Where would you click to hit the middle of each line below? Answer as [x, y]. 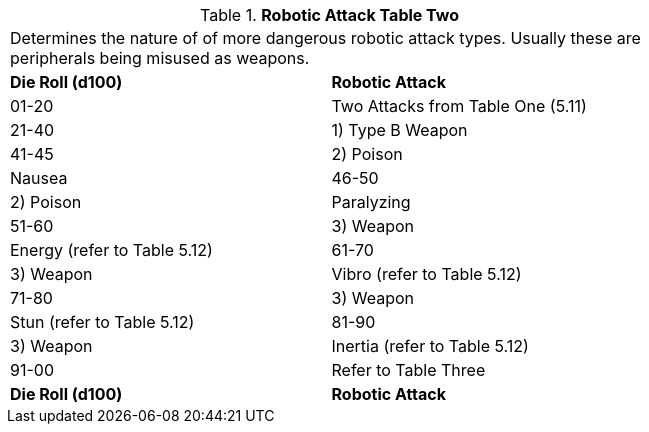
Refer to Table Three [408, 370]
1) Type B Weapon [399, 130]
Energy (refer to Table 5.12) [111, 250]
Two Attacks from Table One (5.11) [459, 106]
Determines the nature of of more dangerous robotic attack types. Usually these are [325, 38]
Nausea [39, 178]
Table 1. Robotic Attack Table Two [329, 15]
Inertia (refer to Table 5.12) [430, 346]
